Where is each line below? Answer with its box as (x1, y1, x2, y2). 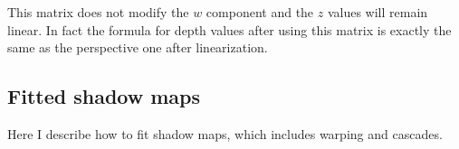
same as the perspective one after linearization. (7, 38, 268, 57)
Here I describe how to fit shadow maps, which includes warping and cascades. (7, 124, 443, 143)
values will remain (327, 3, 428, 21)
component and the (206, 3, 314, 21)
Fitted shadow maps (7, 82, 201, 110)
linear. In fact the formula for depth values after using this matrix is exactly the (7, 20, 452, 39)
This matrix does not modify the (7, 3, 189, 21)
